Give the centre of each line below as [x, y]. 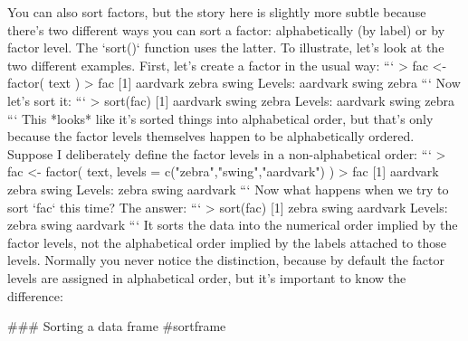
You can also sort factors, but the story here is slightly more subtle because [217, 12]
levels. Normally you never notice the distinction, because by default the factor [226, 260]
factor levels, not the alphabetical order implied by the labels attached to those [227, 242]
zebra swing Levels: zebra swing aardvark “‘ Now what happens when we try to [228, 189]
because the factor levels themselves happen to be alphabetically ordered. [211, 136]
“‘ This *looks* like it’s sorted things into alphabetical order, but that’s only [220, 118]
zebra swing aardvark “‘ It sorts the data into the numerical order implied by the [233, 225]
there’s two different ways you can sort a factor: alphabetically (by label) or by [226, 29]
